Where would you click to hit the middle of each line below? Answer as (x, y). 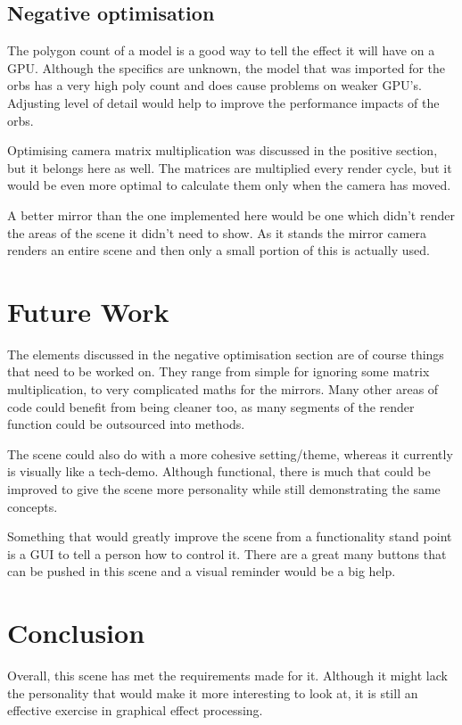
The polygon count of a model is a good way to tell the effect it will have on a (221, 50)
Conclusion (76, 633)
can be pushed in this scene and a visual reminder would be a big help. (202, 571)
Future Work (88, 311)
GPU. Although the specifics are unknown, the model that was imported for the (227, 67)
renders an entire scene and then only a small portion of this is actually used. (219, 250)
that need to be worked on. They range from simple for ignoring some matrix (219, 371)
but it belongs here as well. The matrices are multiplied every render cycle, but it (230, 167)
